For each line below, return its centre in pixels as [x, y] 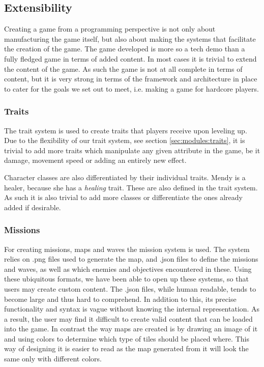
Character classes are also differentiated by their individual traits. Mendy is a [125, 177]
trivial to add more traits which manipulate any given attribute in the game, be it [132, 150]
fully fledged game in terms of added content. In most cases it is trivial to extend [130, 58]
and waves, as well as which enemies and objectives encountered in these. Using [128, 269]
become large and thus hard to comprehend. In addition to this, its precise [120, 299]
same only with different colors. [53, 359]
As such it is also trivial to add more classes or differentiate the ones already [123, 197]
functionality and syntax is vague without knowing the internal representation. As [132, 309]
